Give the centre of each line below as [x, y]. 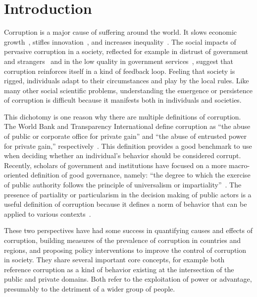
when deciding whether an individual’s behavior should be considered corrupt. [123, 155]
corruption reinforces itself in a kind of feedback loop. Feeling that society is [120, 71]
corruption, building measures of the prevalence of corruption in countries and [123, 240]
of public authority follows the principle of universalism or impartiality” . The [123, 185]
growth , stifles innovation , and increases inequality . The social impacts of [120, 41]
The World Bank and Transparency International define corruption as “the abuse [127, 126]
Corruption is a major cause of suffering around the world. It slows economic [120, 32]
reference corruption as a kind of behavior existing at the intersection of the [119, 269]
